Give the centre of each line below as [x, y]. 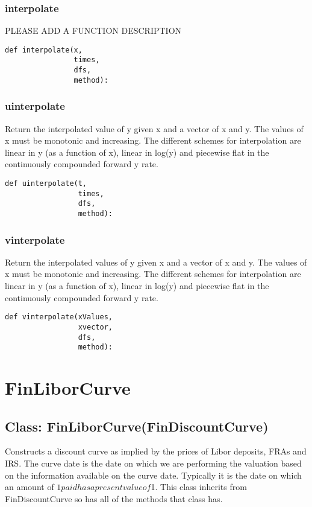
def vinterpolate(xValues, [59, 317]
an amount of [30, 487]
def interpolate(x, [44, 50]
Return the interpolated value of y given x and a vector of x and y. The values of [154, 128]
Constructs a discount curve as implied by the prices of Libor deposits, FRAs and [156, 451]
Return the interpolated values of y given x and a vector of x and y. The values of [156, 262]
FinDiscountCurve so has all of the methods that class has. [114, 498]
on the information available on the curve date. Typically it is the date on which [153, 475]
